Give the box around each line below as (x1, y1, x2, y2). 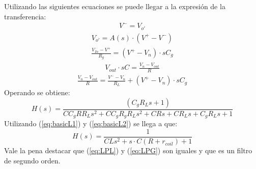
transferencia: (4, 11, 46, 21)
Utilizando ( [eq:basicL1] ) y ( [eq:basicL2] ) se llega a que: (4, 118, 178, 129)
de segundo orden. (4, 155, 61, 165)
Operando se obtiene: (4, 87, 70, 98)
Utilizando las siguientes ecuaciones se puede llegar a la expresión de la (4, 1, 225, 11)
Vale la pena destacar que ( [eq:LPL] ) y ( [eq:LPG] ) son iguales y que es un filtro (4, 145, 252, 156)
